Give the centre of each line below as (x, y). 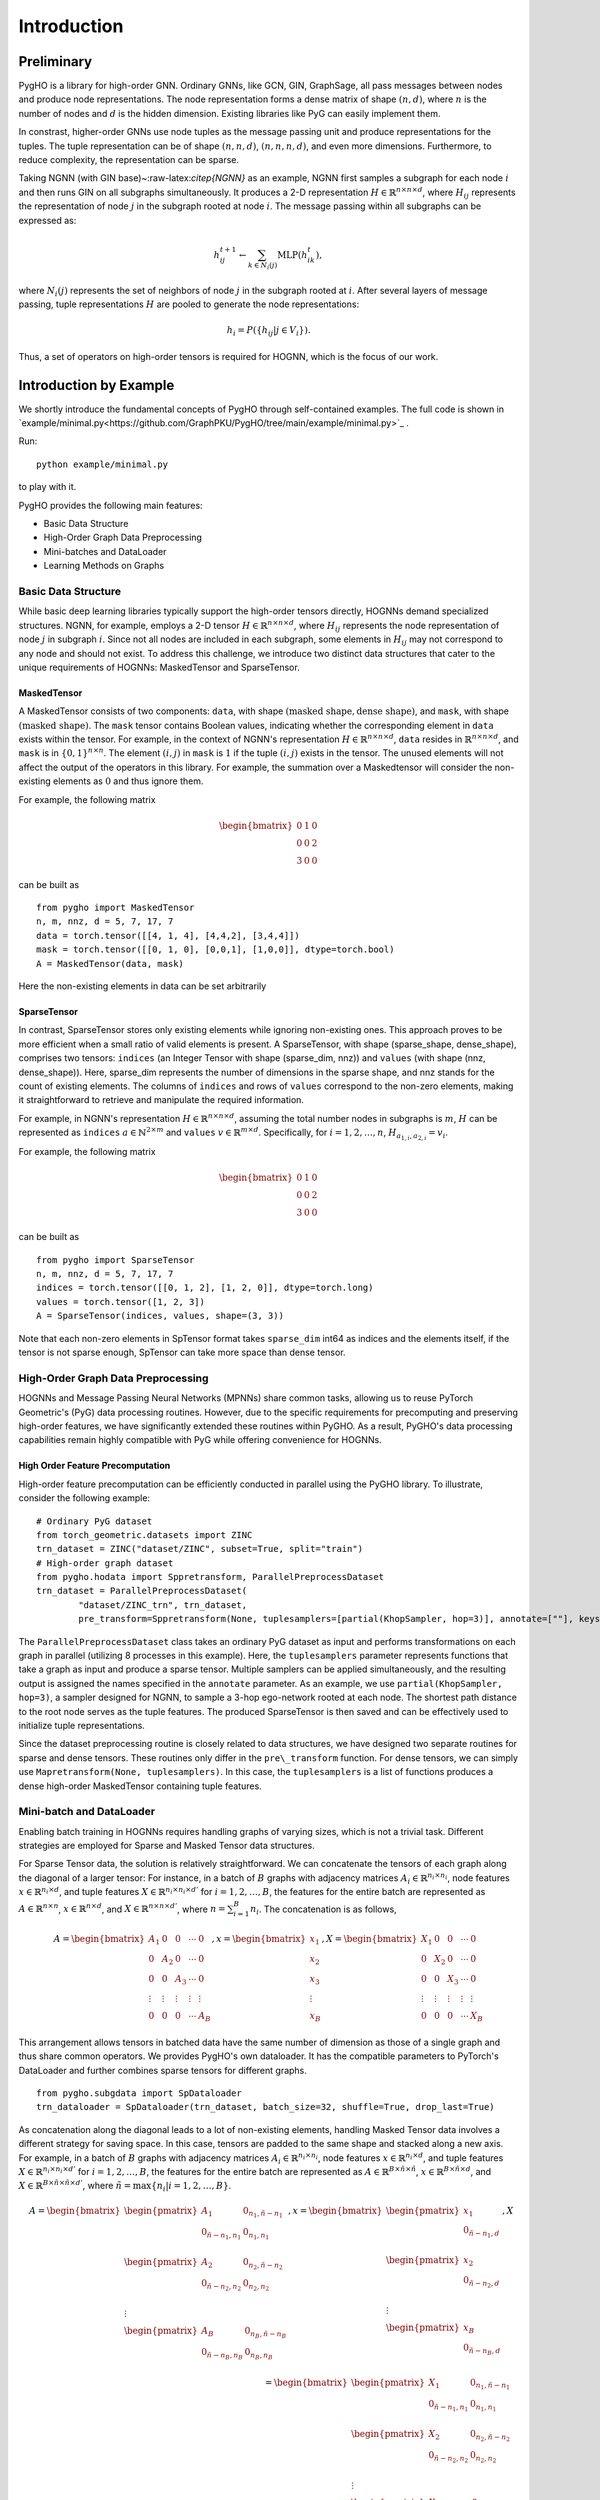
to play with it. (47, 487)
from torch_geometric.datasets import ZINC (144, 1534)
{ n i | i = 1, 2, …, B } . (191, 2187)
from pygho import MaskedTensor (115, 908)
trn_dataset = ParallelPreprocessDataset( (142, 1591)
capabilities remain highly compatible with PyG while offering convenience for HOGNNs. (200, 1440)
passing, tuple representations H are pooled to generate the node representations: (189, 304)
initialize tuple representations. (81, 1725)
